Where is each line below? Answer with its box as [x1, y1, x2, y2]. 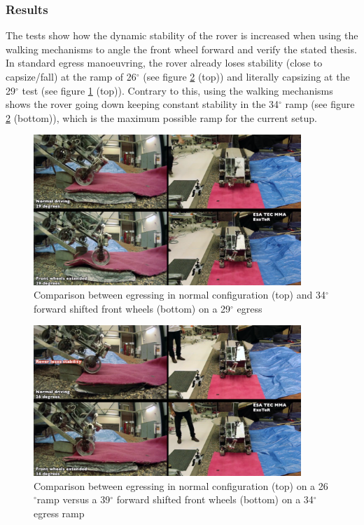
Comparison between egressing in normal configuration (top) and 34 [34, 287, 325, 302]
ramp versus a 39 [36, 492, 111, 507]
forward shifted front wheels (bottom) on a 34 [116, 492, 314, 507]
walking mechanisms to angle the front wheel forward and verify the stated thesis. [6, 41, 357, 56]
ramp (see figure [285, 97, 355, 111]
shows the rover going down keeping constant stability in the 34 [6, 97, 279, 111]
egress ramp [34, 505, 85, 520]
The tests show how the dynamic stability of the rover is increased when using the [6, 28, 358, 43]
